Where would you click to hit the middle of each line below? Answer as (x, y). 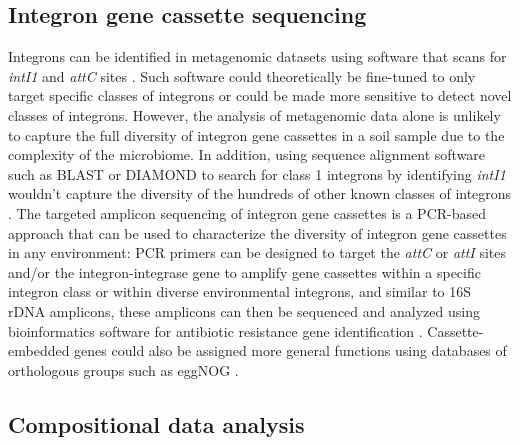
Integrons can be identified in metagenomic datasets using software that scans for (257, 56)
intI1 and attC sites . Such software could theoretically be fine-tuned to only (242, 75)
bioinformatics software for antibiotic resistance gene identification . (215, 330)
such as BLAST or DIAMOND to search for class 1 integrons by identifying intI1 (257, 173)
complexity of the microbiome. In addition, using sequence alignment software (247, 154)
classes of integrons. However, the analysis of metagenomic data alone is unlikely (254, 114)
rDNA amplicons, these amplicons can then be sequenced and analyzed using (244, 310)
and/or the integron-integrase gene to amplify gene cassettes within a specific (244, 271)
